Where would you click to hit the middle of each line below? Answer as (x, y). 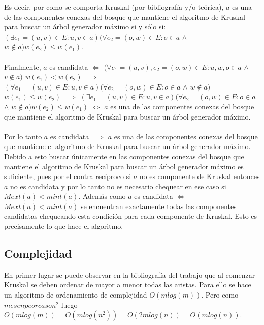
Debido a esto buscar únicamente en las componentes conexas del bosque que (124, 156)
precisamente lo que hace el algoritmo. (64, 226)
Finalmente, (23, 66)
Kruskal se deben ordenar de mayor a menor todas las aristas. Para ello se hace (128, 285)
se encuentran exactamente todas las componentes (158, 206)
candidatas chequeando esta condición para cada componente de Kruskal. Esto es (131, 216)
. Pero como (220, 295)
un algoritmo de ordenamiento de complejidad (76, 295)
